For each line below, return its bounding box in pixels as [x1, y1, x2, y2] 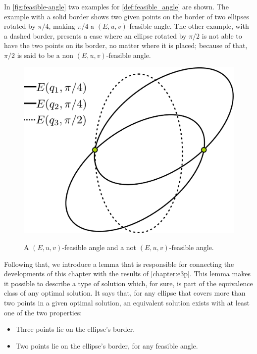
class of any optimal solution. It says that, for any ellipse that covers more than [4, 288, 246, 298]
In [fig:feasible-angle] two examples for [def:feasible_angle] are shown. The [4, 1, 229, 11]
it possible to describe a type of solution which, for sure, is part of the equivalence [4, 278, 253, 288]
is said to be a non [17, 50, 73, 60]
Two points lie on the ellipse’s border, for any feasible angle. [15, 340, 198, 351]
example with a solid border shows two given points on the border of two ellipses [4, 11, 249, 21]
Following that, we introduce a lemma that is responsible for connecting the [4, 258, 234, 269]
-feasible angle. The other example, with [127, 21, 249, 31]
